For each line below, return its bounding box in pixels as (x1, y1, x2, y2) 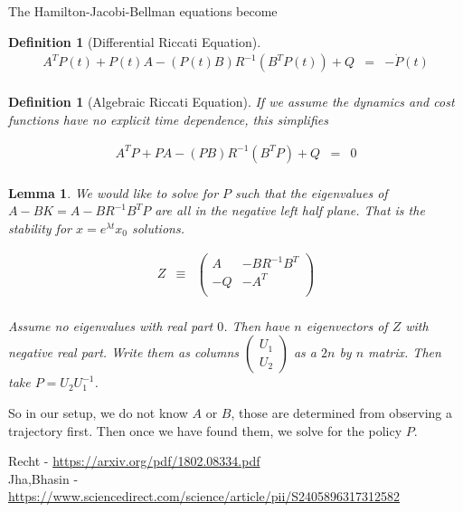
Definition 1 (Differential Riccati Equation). (8, 32, 261, 51)
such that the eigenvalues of (235, 183, 388, 202)
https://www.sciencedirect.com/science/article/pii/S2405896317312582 (8, 487, 401, 506)
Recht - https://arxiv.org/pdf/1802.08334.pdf (8, 451, 260, 470)
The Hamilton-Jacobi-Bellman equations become (8, 2, 278, 20)
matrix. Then (368, 343, 441, 362)
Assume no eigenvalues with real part (8, 316, 213, 335)
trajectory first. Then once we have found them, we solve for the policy (8, 421, 402, 440)
